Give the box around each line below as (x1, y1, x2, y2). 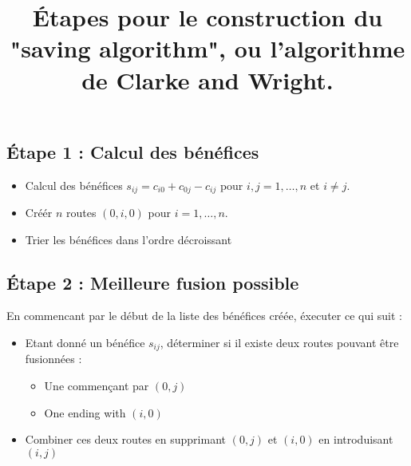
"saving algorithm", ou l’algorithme (10, 32, 405, 65)
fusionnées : (25, 350, 82, 367)
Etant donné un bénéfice (25, 334, 145, 350)
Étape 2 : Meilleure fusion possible (6, 270, 299, 294)
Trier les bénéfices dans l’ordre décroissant (25, 231, 232, 247)
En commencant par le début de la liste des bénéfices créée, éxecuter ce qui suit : (6, 307, 402, 324)
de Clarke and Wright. (81, 63, 334, 96)
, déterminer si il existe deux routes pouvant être (160, 334, 399, 350)
